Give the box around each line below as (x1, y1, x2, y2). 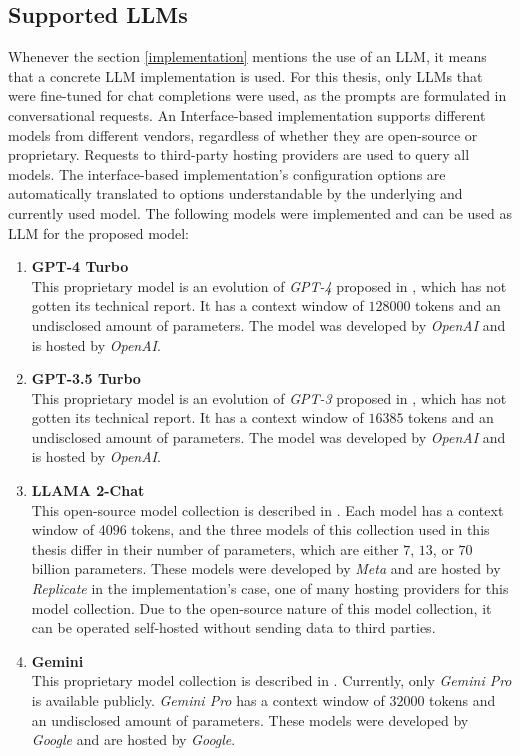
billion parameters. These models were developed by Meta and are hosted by (31, 558, 501, 579)
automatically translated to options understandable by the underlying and (8, 183, 463, 204)
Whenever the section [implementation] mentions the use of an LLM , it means (8, 46, 487, 67)
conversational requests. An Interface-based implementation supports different (8, 104, 486, 125)
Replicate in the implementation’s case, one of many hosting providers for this (31, 578, 509, 599)
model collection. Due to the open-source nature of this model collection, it (31, 597, 492, 618)
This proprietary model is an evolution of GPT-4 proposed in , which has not (31, 275, 507, 296)
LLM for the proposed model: (8, 222, 190, 243)
